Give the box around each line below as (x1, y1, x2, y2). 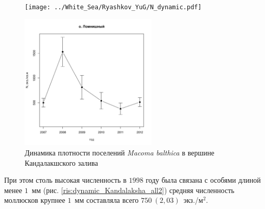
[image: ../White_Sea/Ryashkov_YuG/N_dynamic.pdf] (25, 4, 202, 11)
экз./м (183, 195, 203, 205)
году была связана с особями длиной (146, 175, 261, 185)
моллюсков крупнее (4, 195, 65, 205)
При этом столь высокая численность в (4, 175, 127, 185)
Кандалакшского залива (25, 157, 98, 168)
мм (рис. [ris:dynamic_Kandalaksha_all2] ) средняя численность (31, 184, 235, 195)
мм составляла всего (75, 195, 139, 205)
